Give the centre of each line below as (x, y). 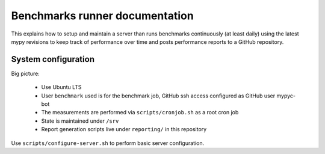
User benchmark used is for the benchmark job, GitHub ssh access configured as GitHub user (158, 96)
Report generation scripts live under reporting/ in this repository (124, 129)
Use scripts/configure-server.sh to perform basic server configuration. (108, 143)
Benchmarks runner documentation (102, 16)
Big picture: (26, 73)
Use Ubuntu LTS (61, 87)
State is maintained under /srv (80, 121)
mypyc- (286, 96)
